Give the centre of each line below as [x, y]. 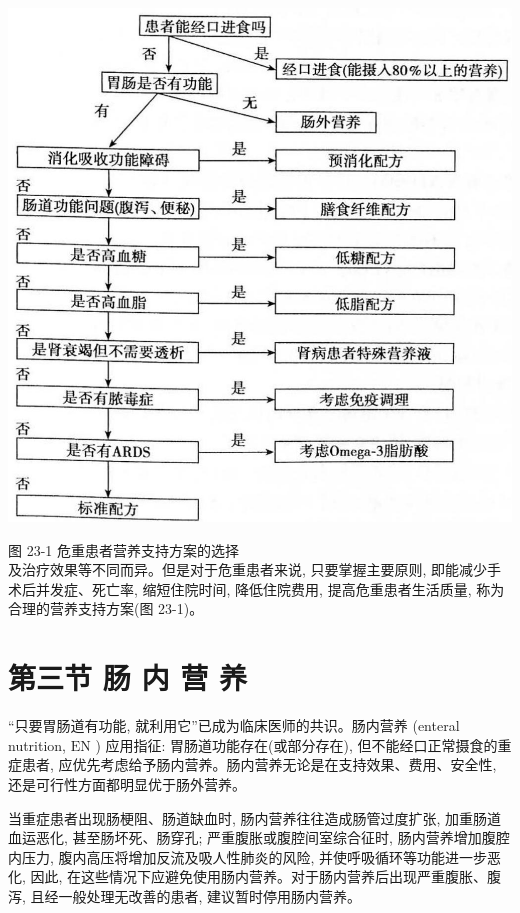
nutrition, [37, 744]
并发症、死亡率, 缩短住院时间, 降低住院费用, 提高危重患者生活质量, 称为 [270, 588]
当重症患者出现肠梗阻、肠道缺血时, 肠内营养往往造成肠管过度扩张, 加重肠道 [255, 817]
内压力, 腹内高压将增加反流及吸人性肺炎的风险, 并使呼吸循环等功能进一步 [248, 856]
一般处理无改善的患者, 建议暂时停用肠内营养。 [210, 895]
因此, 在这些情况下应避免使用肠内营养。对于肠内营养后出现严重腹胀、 [259, 876]
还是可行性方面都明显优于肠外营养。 [127, 783]
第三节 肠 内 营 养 [127, 677]
